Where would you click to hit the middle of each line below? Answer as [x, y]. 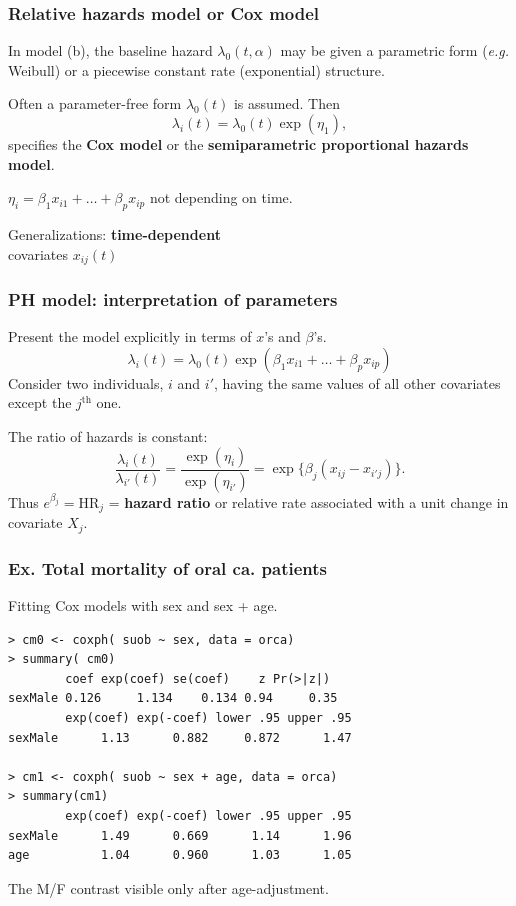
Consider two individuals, [86, 382]
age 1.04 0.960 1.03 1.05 [180, 855]
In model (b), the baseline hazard [110, 50]
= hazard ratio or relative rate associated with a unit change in [308, 501]
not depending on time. [221, 197]
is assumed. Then [286, 103]
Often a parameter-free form [95, 103]
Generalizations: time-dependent [114, 233]
